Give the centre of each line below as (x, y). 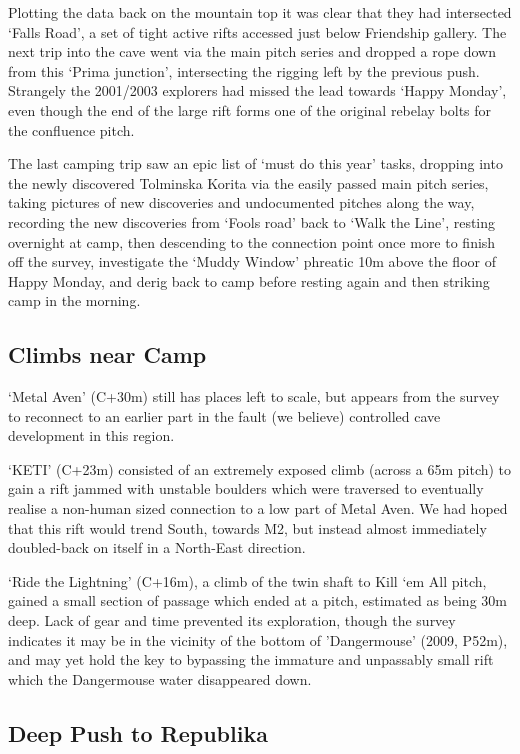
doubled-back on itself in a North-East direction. (157, 547)
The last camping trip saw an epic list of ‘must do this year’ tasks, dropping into (255, 163)
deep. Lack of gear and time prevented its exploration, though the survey (232, 620)
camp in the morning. (74, 300)
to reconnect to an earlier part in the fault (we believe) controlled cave (224, 415)
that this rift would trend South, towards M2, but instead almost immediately (247, 527)
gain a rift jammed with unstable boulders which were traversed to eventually (246, 488)
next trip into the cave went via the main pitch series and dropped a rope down (252, 51)
